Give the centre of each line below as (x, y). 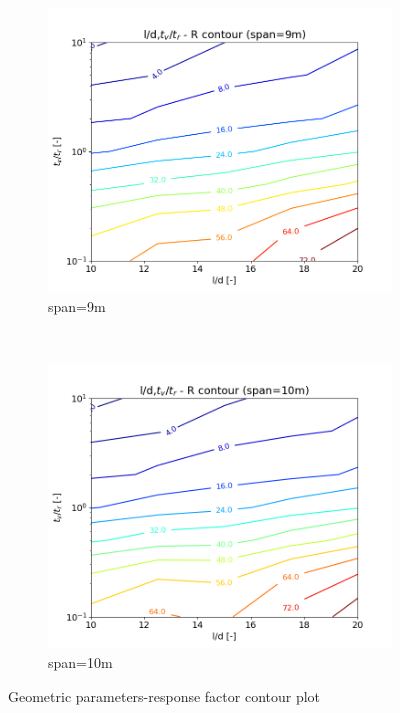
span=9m (77, 305)
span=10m (80, 661)
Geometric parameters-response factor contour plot (164, 695)
